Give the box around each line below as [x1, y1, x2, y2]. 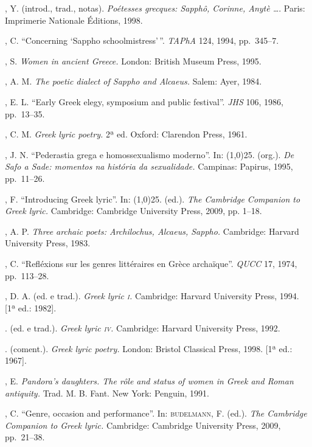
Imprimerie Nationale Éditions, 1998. [5, 13, 143, 26]
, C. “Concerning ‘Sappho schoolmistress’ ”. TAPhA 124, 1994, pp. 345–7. [5, 34, 279, 47]
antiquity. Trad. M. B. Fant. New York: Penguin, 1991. [5, 386, 209, 399]
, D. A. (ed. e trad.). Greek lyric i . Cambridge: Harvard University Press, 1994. [5, 289, 299, 302]
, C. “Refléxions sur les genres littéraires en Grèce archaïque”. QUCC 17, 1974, [5, 257, 297, 269]
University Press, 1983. [5, 237, 91, 249]
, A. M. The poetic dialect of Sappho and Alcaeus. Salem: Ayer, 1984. [5, 75, 262, 88]
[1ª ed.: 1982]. [5, 301, 57, 314]
